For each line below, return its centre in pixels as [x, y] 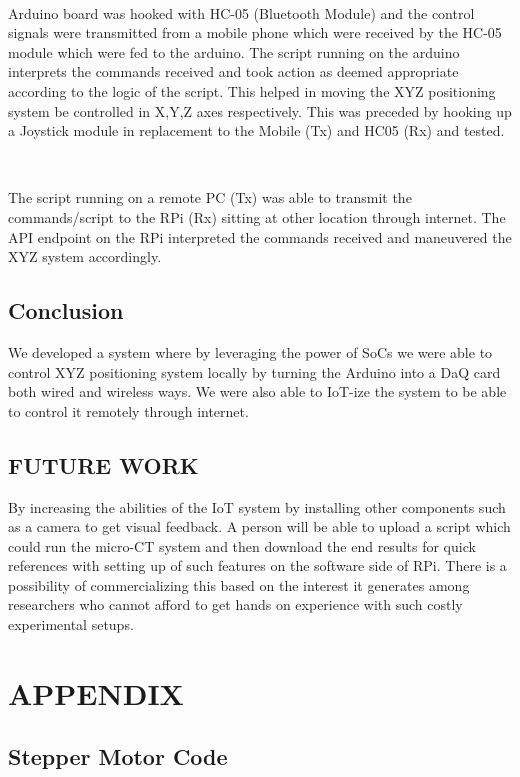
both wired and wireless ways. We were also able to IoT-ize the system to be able [257, 391]
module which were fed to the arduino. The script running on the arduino [234, 51]
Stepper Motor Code [118, 756]
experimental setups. [71, 624]
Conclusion [66, 310]
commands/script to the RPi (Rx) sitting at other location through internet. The [257, 216]
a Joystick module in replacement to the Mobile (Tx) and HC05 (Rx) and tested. [256, 130]
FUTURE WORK [103, 464]
